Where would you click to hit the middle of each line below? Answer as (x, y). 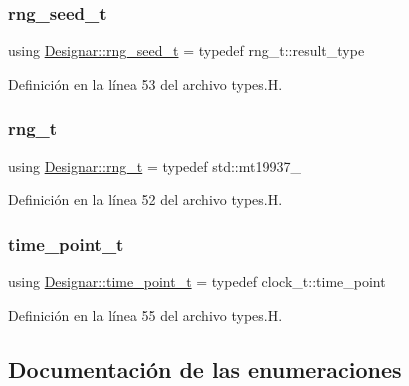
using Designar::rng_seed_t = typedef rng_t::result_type (186, 50)
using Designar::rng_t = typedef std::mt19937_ (154, 165)
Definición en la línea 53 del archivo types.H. (145, 83)
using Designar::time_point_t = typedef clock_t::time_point (197, 281)
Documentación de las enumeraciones (205, 368)
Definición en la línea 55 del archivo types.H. (145, 314)
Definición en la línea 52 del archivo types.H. (145, 199)
